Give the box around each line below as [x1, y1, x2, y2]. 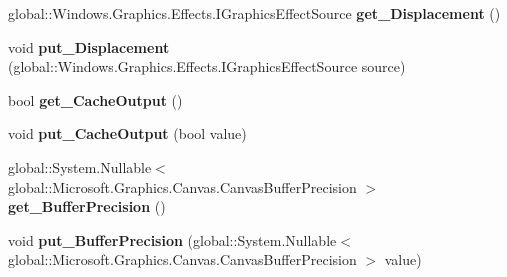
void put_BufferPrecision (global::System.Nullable [8, 229, 337, 250]
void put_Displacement [8, 36, 170, 57]
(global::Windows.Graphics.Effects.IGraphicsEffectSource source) [8, 56, 406, 77]
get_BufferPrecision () [8, 196, 166, 217]
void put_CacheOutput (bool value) [8, 123, 247, 144]
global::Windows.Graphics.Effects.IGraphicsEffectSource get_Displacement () [8, 3, 501, 23]
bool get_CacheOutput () [8, 89, 183, 110]
